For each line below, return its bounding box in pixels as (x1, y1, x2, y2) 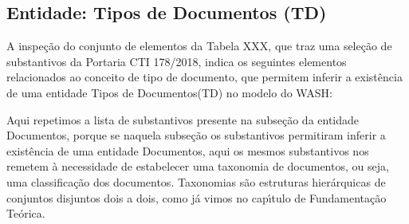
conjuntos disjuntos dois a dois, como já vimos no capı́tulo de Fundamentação (6, 189, 387, 206)
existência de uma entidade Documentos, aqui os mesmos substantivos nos (6, 142, 369, 159)
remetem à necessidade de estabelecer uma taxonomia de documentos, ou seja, (6, 158, 389, 175)
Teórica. (6, 205, 45, 222)
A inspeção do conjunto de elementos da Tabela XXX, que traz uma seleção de (6, 37, 392, 54)
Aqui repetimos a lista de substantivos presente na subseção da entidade (6, 111, 360, 128)
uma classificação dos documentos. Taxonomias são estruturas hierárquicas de (6, 173, 386, 190)
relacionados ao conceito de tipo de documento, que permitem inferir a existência (6, 69, 403, 85)
